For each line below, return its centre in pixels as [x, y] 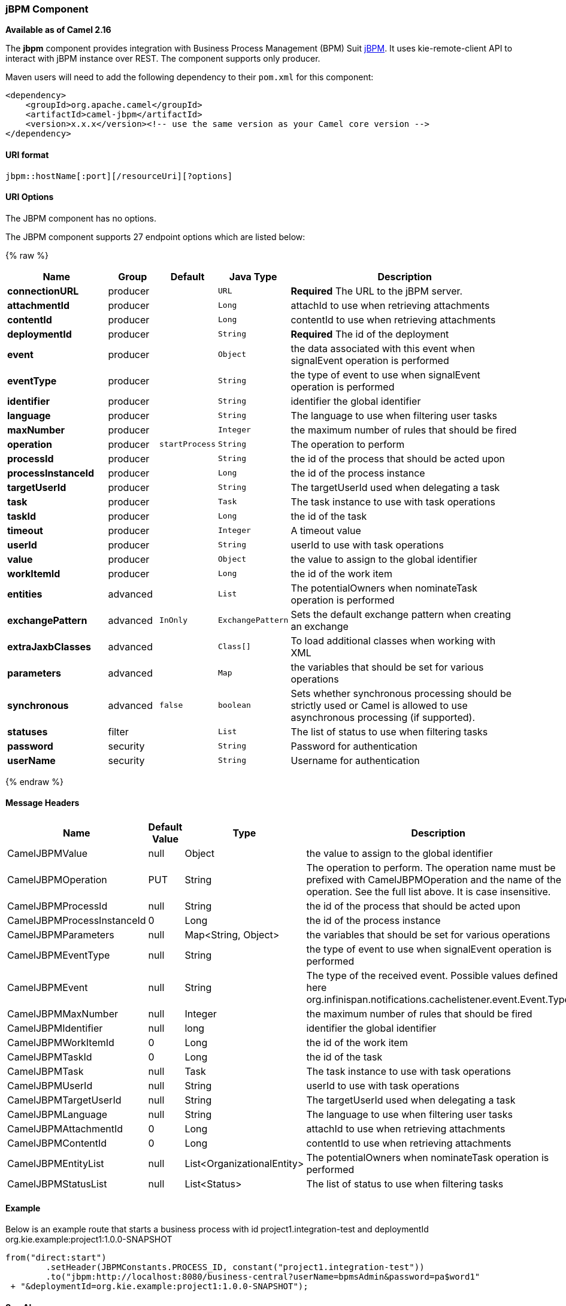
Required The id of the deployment [370, 334]
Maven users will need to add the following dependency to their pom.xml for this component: [190, 77]
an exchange [320, 626]
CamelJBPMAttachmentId [65, 1129]
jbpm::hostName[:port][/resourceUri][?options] [119, 176]
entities [25, 594]
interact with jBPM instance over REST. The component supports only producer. [163, 59]
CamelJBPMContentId [57, 1143]
